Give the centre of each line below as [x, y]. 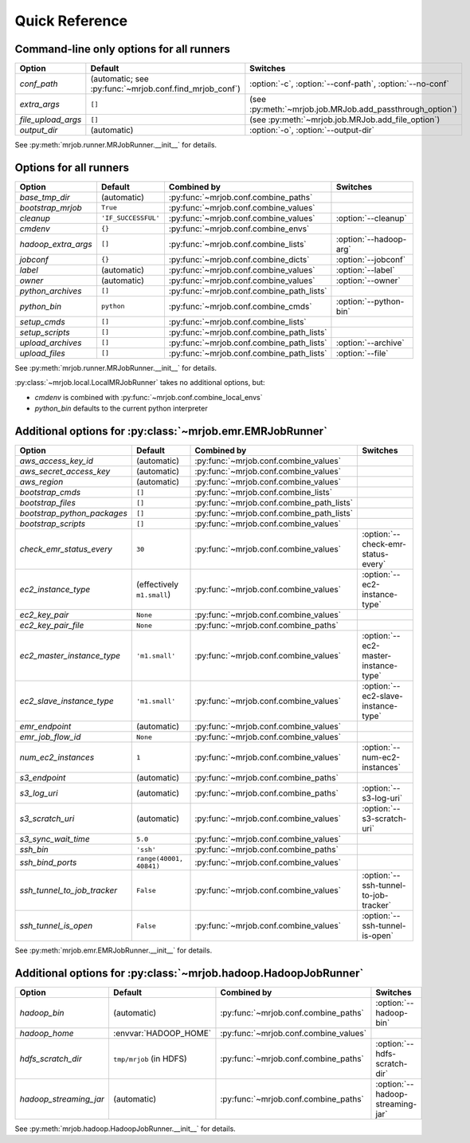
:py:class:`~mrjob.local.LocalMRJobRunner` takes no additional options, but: [140, 383]
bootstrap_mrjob [51, 207]
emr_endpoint [45, 727]
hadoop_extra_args [56, 244]
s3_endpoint [43, 778]
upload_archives [51, 343]
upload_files [42, 353]
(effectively [158, 584]
